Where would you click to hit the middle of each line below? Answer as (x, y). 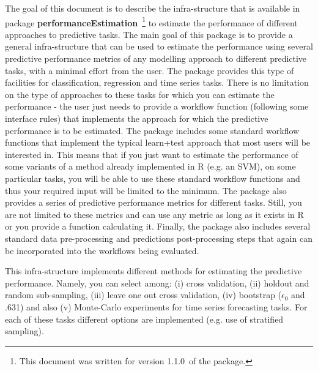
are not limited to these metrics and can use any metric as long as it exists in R (154, 214)
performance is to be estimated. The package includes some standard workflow (152, 130)
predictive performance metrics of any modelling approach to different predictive (156, 58)
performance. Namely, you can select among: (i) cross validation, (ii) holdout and (157, 283)
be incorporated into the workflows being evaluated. (102, 250)
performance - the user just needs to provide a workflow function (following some (157, 106)
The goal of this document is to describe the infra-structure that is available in (153, 8)
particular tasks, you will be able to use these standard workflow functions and (153, 178)
